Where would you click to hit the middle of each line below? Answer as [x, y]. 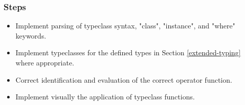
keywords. [31, 35]
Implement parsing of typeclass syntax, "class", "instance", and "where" [125, 26]
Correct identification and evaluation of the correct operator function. [124, 79]
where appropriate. [45, 62]
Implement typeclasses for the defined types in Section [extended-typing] [128, 52]
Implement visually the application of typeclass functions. [105, 97]
